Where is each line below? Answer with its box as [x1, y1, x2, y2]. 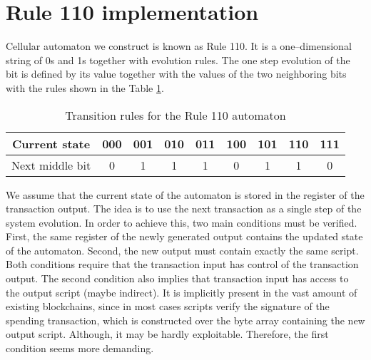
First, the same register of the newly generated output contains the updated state [6, 229, 363, 244]
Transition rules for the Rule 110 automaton [65, 106, 286, 123]
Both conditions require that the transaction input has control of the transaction [6, 257, 359, 272]
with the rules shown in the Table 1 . [6, 80, 164, 95]
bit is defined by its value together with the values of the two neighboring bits [6, 66, 347, 81]
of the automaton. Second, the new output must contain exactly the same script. [6, 242, 359, 257]
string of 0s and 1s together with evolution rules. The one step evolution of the [6, 52, 350, 67]
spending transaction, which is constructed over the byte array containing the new [6, 312, 365, 327]
